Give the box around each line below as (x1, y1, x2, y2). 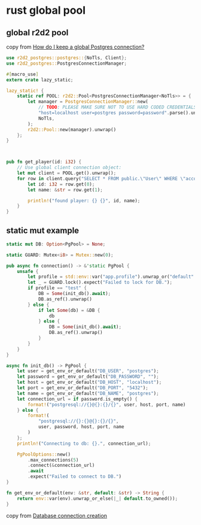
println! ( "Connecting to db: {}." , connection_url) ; (17, 441, 151, 447)
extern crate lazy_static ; (6, 77, 74, 83)
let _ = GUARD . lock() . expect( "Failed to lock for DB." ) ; (28, 280, 172, 286)
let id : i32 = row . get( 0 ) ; (28, 181, 95, 187)
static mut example (6, 225, 80, 235)
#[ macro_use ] (6, 71, 39, 77)
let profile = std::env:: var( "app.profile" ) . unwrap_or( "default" (28, 274, 194, 280)
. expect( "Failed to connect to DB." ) (28, 474, 121, 480)
